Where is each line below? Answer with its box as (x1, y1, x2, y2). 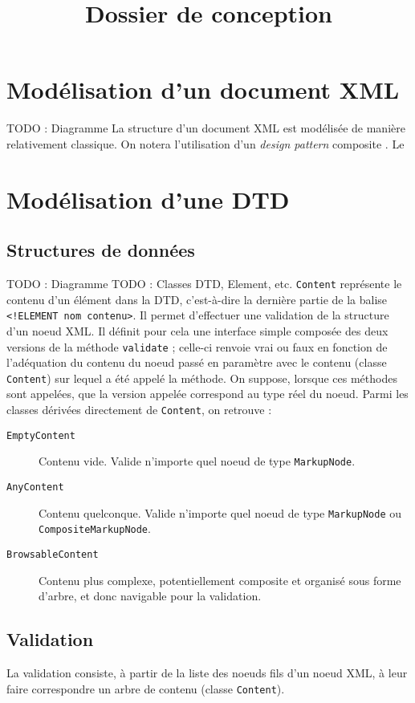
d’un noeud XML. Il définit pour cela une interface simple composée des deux (6, 322, 389, 339)
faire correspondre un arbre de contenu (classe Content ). (6, 680, 285, 697)
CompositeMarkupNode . (39, 520, 151, 537)
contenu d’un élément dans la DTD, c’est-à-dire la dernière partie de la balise (6, 291, 388, 307)
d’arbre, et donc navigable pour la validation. (39, 587, 262, 604)
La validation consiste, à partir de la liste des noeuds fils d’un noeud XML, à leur (6, 664, 408, 681)
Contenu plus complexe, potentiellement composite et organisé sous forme (39, 571, 401, 588)
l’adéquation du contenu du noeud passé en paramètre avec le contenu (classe (6, 354, 387, 371)
